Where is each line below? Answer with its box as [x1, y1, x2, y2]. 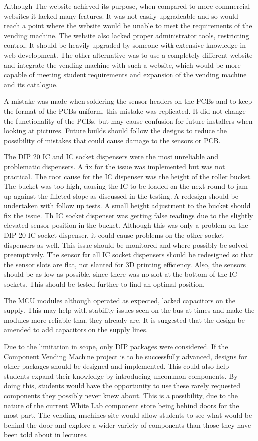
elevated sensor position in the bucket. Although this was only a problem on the [4, 220, 248, 230]
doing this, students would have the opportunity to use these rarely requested [4, 380, 241, 391]
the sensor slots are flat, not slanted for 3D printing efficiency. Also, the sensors [4, 259, 246, 269]
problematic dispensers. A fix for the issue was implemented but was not [4, 161, 225, 171]
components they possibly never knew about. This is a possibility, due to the [4, 390, 238, 400]
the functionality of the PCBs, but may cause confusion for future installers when [4, 115, 253, 126]
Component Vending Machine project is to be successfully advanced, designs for [4, 351, 247, 361]
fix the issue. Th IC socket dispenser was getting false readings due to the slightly [4, 210, 253, 220]
